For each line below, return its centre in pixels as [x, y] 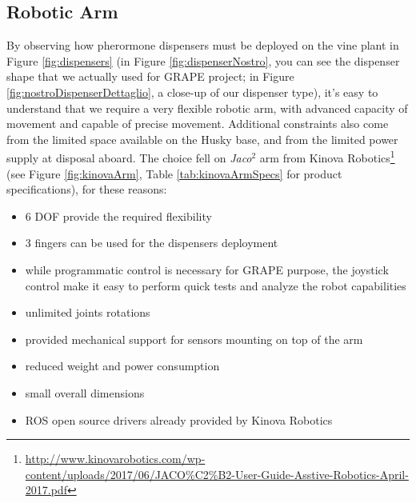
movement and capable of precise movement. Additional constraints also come [198, 124]
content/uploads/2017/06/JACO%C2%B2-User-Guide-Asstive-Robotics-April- [217, 474]
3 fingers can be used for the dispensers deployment [152, 243]
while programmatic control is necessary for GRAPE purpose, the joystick [207, 269]
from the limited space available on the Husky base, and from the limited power [202, 139]
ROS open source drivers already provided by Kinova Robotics [179, 419]
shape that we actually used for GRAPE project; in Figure [150, 76]
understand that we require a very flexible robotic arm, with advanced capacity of [207, 108]
